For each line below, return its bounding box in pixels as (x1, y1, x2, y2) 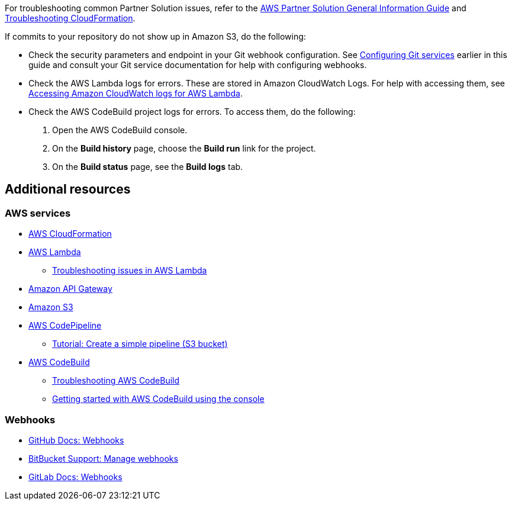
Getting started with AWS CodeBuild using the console (52, 394, 265, 404)
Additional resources (5, 182, 131, 197)
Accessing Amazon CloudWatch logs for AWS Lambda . (28, 88, 243, 98)
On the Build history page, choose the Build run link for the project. (52, 143, 316, 153)
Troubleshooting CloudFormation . (5, 13, 136, 23)
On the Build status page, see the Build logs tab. (52, 162, 243, 172)
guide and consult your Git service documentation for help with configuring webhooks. (28, 60, 367, 70)
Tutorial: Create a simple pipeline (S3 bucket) (52, 339, 228, 349)
